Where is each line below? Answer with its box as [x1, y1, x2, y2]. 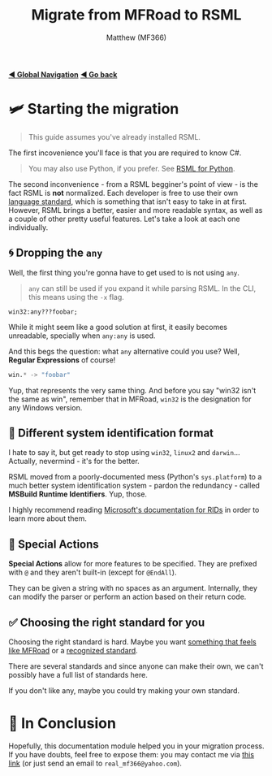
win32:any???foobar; [8, 307, 79, 316]
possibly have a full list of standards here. [8, 670, 148, 679]
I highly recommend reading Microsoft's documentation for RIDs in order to [8, 505, 260, 515]
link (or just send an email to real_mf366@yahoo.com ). [8, 758, 183, 768]
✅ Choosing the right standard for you [8, 615, 205, 629]
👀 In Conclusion [8, 714, 116, 733]
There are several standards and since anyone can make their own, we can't [8, 661, 264, 671]
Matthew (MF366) [106, 33, 167, 42]
